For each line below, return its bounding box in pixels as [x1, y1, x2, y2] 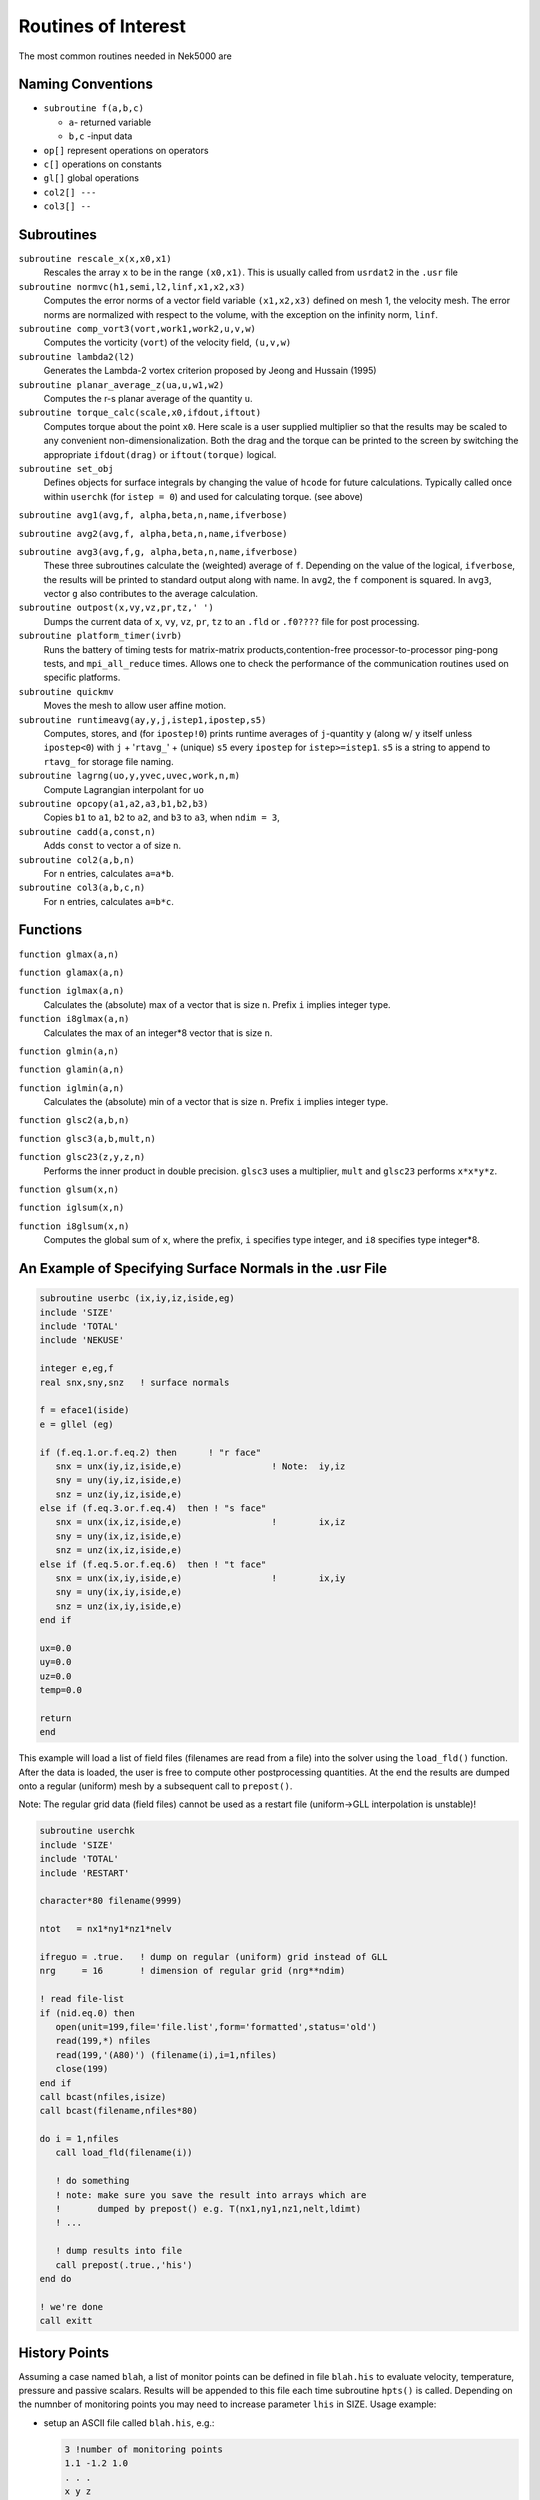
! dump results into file [55, 2245, 183, 2257]
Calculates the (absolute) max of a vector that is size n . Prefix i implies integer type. [43, 998, 391, 1010]
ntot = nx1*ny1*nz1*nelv [39, 1923, 172, 1935]
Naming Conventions [18, 76, 154, 93]
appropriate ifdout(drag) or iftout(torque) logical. [43, 448, 277, 460]
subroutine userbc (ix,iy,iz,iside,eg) [39, 1293, 235, 1304]
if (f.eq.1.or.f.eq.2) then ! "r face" [39, 1446, 262, 1458]
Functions [18, 921, 83, 939]
